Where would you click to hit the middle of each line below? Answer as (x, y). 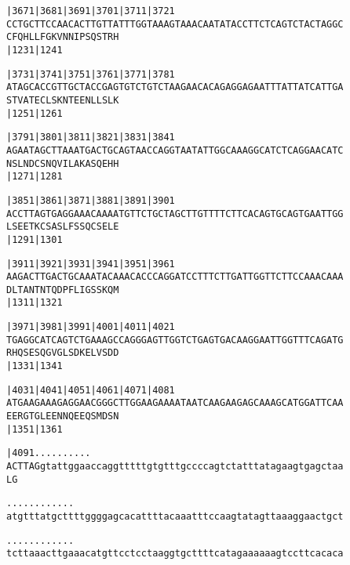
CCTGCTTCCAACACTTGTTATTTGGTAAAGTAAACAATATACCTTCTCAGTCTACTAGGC (175, 24)
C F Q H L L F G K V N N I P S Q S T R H (63, 37)
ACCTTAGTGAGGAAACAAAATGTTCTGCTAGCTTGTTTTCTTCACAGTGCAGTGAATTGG (175, 214)
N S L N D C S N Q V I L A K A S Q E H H (63, 163)
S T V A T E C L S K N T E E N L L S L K (63, 100)
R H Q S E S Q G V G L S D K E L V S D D (63, 353)
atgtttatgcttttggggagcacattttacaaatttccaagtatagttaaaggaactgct (175, 516)
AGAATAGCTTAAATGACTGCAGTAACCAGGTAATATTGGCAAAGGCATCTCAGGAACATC (175, 150)
